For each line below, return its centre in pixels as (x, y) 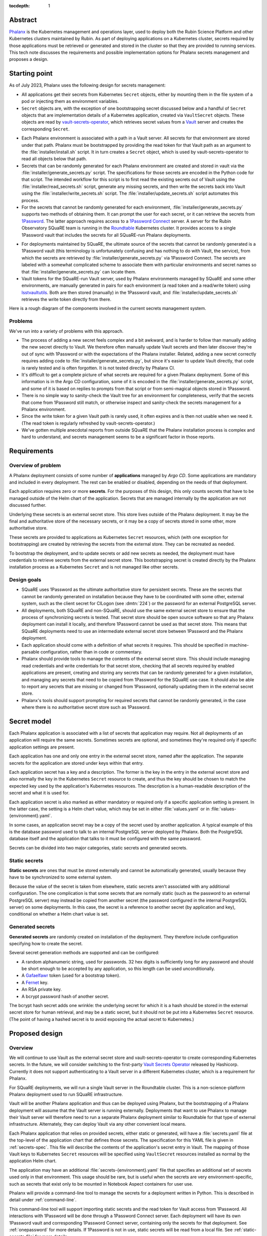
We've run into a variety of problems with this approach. (66, 331)
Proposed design (36, 1033)
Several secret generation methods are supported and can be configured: (84, 953)
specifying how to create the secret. (46, 943)
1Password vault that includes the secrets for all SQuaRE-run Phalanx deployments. (106, 235)
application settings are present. (42, 747)
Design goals (25, 580)
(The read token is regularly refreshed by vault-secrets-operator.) (88, 423)
